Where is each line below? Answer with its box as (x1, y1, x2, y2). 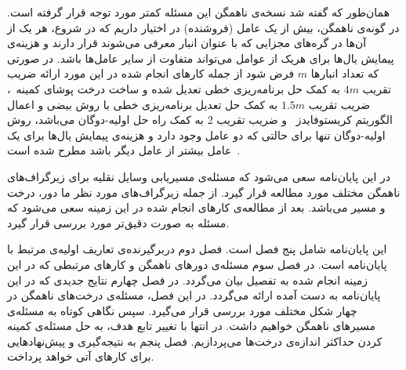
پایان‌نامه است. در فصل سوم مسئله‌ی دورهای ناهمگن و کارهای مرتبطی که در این (7, 256, 387, 272)
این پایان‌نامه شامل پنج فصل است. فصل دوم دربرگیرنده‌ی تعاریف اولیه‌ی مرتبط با (7, 241, 387, 257)
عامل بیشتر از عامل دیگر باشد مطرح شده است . (7, 142, 241, 158)
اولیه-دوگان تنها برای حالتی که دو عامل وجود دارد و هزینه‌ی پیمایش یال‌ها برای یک (7, 126, 386, 143)
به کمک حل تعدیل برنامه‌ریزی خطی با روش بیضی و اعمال (7, 96, 278, 112)
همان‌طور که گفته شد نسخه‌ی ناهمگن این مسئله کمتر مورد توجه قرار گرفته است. (7, 4, 390, 20)
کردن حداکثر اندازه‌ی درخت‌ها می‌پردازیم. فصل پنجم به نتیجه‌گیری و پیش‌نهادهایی (7, 332, 382, 349)
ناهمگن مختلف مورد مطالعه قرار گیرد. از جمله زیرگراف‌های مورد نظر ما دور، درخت (7, 183, 401, 200)
